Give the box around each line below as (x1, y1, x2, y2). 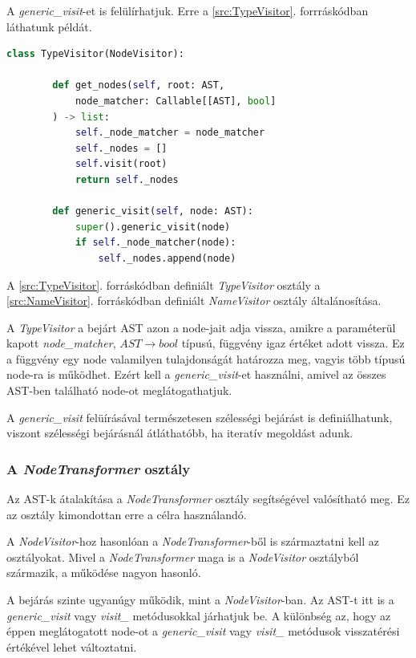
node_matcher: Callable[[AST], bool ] (75, 95, 277, 107)
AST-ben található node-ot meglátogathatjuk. (6, 382, 232, 399)
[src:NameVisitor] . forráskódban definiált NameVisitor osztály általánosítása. (6, 292, 382, 309)
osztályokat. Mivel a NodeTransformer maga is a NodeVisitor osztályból (6, 548, 359, 565)
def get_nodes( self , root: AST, (52, 79, 225, 91)
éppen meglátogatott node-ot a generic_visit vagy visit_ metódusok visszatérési (6, 623, 400, 640)
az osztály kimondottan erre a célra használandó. (6, 506, 247, 522)
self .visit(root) (75, 158, 168, 170)
